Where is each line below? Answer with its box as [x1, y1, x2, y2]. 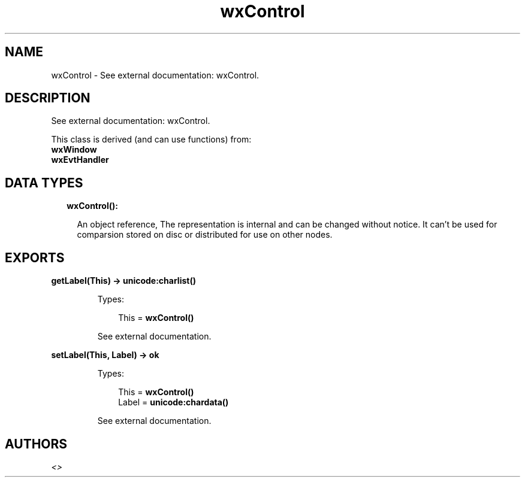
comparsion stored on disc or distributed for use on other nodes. [77, 229, 333, 240]
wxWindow [51, 144, 97, 155]
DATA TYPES [5, 175, 83, 190]
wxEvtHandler [51, 154, 109, 165]
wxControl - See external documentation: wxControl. [51, 69, 260, 80]
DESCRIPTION [5, 90, 90, 106]
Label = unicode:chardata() [118, 397, 229, 408]
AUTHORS [5, 436, 68, 451]
